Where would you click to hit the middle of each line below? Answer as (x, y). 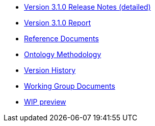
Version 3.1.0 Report (58, 23)
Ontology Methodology (63, 54)
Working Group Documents (70, 86)
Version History (50, 70)
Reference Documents (61, 39)
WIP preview (45, 102)
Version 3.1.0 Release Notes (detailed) (87, 7)
